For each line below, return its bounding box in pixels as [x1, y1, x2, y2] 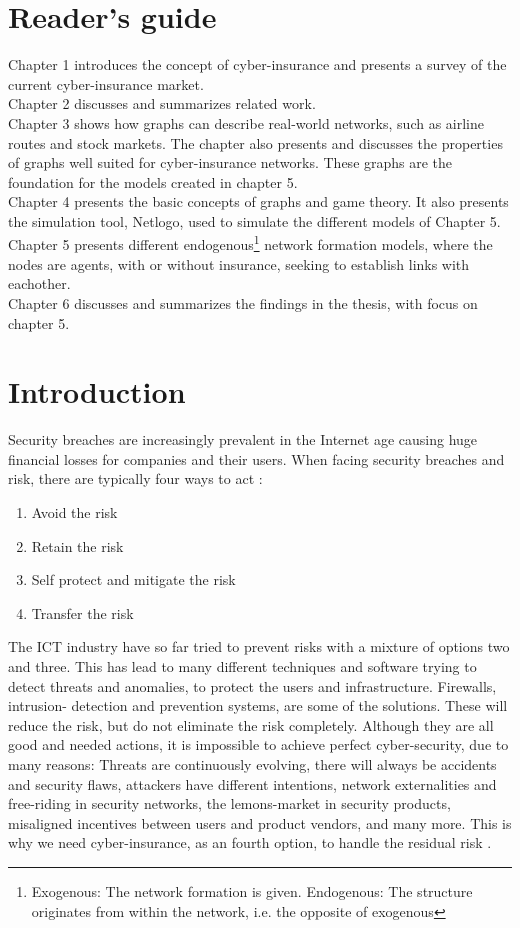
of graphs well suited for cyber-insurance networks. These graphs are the [8, 152, 453, 173]
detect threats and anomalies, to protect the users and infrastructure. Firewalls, [8, 675, 497, 696]
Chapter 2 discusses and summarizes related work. [8, 93, 316, 114]
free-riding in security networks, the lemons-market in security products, [8, 793, 451, 814]
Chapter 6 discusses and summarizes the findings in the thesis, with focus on [8, 292, 478, 313]
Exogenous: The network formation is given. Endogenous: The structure [31, 880, 473, 901]
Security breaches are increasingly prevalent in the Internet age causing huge [8, 429, 478, 450]
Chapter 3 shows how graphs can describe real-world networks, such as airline [8, 112, 484, 133]
